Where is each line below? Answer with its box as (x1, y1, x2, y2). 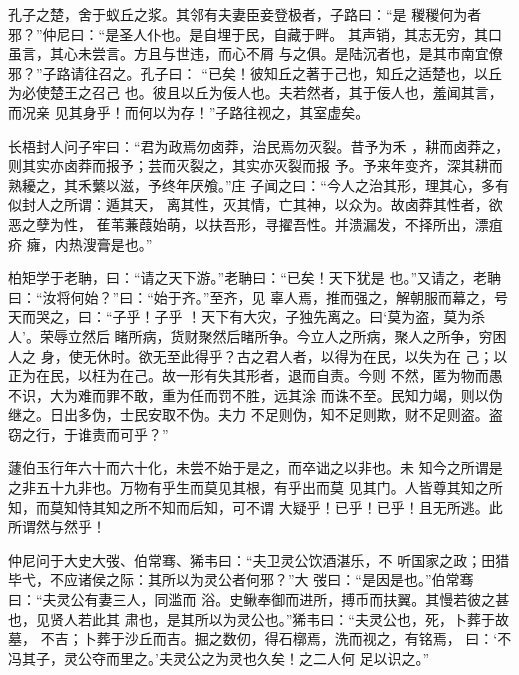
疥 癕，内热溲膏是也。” (8, 233, 153, 254)
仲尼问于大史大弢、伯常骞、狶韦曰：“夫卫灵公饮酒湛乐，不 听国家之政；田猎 (8, 549, 510, 570)
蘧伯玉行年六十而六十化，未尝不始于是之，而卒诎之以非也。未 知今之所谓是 (8, 457, 503, 478)
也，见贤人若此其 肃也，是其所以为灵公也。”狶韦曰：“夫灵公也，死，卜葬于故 (8, 608, 509, 629)
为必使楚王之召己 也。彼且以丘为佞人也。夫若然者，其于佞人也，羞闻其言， (8, 82, 503, 103)
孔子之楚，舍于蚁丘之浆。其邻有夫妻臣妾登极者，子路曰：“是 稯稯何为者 (8, 4, 482, 24)
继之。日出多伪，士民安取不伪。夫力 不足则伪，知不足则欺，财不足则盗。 (8, 404, 489, 425)
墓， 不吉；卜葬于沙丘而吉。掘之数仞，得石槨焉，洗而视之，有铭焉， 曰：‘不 (8, 628, 512, 649)
